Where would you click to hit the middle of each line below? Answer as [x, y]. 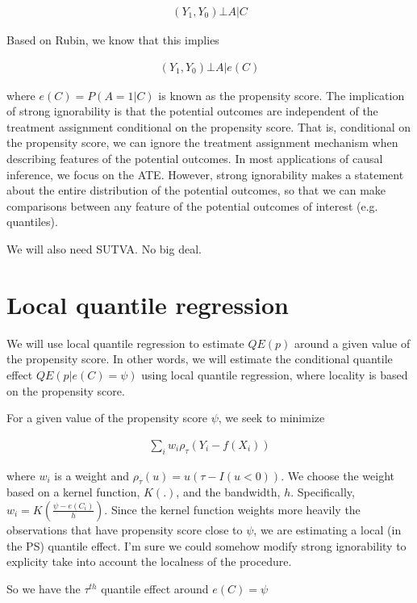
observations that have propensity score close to [125, 529]
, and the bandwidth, [228, 492]
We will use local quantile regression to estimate [125, 343]
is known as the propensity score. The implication [281, 95]
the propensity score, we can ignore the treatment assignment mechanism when [202, 142]
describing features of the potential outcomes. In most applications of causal [195, 159]
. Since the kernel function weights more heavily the [232, 509]
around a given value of [352, 343]
